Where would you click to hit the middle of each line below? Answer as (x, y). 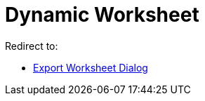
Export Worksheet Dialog (91, 67)
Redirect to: (32, 46)
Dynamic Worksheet (102, 15)
